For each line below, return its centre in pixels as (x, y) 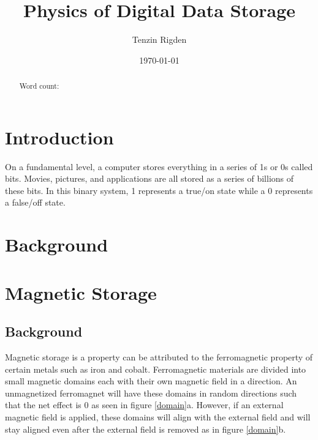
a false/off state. (35, 202)
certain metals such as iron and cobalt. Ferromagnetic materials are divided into (156, 369)
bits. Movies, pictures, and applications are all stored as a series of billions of (150, 178)
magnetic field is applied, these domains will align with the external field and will (158, 417)
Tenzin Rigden (159, 39)
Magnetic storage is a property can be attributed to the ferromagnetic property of (159, 357)
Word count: (39, 86)
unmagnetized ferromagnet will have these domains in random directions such (151, 393)
